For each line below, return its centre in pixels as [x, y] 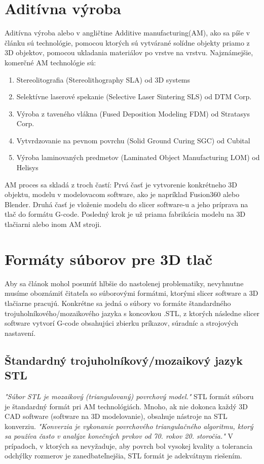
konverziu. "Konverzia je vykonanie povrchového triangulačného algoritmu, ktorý [129, 426]
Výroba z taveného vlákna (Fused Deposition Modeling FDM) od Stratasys [133, 113]
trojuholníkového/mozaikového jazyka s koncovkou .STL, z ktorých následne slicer [132, 313]
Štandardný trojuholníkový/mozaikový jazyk [124, 360]
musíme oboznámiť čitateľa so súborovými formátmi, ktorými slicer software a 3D [131, 293]
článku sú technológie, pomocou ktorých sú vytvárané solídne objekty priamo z [127, 42]
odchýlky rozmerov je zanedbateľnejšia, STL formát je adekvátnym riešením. [123, 456]
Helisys [27, 167]
